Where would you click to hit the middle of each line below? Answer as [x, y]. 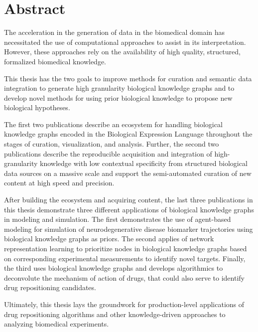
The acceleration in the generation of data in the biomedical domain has [115, 32]
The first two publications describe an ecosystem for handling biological [113, 124]
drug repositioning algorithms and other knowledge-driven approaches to [115, 314]
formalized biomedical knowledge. [55, 61]
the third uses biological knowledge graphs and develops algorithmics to [114, 268]
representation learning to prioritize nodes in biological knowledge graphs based [126, 248]
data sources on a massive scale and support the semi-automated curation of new [128, 173]
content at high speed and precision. [59, 183]
